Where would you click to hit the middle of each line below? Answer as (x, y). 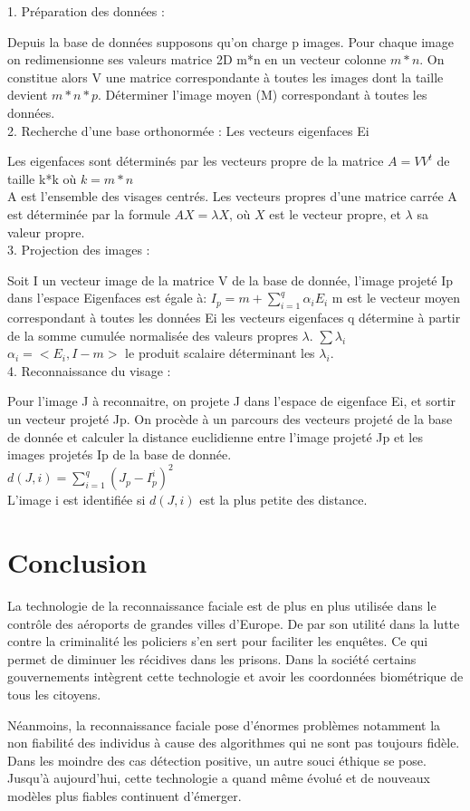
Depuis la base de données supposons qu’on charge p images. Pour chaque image (230, 41)
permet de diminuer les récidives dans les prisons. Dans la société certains (212, 658)
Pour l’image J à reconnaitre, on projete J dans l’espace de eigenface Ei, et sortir (232, 401)
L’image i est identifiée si (77, 500)
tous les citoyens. (54, 695)
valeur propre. (46, 232)
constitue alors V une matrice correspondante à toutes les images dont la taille (225, 77)
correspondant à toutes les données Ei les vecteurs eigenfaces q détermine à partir (234, 318)
